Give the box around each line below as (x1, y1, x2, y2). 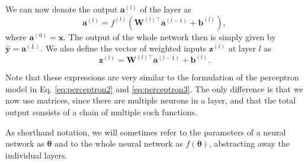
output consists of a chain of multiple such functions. (5, 106, 197, 118)
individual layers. (5, 148, 68, 161)
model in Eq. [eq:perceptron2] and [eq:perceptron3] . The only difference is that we (5, 82, 303, 95)
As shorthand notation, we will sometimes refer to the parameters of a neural (5, 125, 286, 138)
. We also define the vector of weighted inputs (40, 42, 207, 54)
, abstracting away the (208, 137, 290, 150)
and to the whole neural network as (54, 137, 183, 150)
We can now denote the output (5, 3, 118, 15)
